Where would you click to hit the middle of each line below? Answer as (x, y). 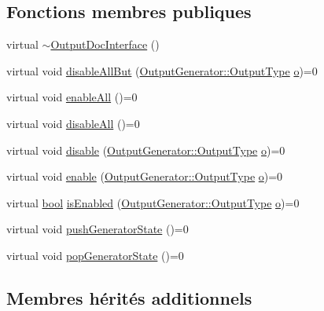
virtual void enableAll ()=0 (72, 97)
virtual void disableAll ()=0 (73, 123)
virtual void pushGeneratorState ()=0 (98, 229)
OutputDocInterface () (105, 44)
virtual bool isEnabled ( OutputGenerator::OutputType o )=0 (153, 202)
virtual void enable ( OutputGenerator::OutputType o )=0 (145, 176)
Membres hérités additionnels (129, 297)
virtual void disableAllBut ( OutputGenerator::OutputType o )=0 (162, 70)
